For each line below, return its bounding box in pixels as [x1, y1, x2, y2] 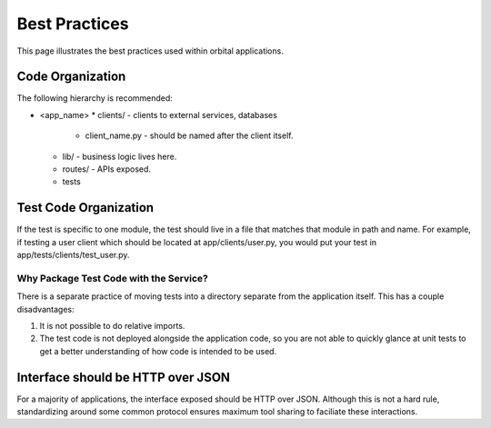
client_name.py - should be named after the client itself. [85, 130, 294, 141]
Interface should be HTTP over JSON [16, 369, 231, 385]
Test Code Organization [16, 200, 155, 215]
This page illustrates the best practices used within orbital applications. [16, 45, 284, 56]
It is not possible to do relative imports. [39, 321, 185, 332]
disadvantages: [16, 304, 75, 314]
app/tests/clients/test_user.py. [16, 250, 130, 261]
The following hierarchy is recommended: [16, 93, 173, 104]
